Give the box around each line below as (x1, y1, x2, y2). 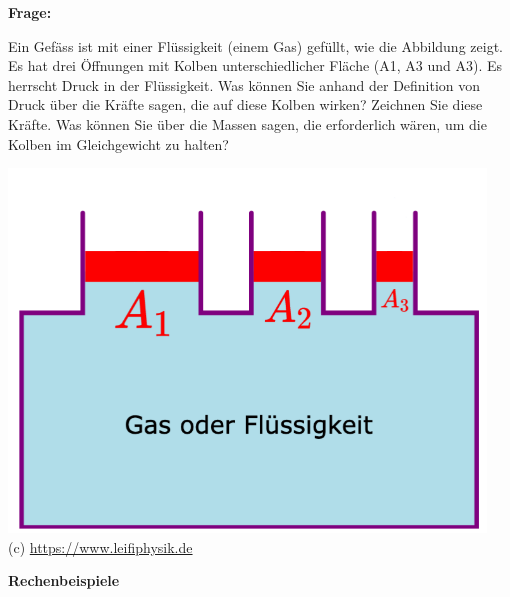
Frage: (8, 2, 52, 22)
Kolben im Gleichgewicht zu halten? (8, 133, 229, 154)
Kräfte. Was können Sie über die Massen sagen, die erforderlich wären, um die (8, 113, 487, 134)
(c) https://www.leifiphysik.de (8, 536, 193, 557)
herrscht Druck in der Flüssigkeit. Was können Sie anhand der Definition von (8, 74, 481, 95)
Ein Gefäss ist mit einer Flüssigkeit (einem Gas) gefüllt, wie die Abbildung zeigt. (8, 35, 503, 56)
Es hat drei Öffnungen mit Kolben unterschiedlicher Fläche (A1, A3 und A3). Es (8, 55, 503, 76)
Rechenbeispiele (8, 570, 120, 591)
